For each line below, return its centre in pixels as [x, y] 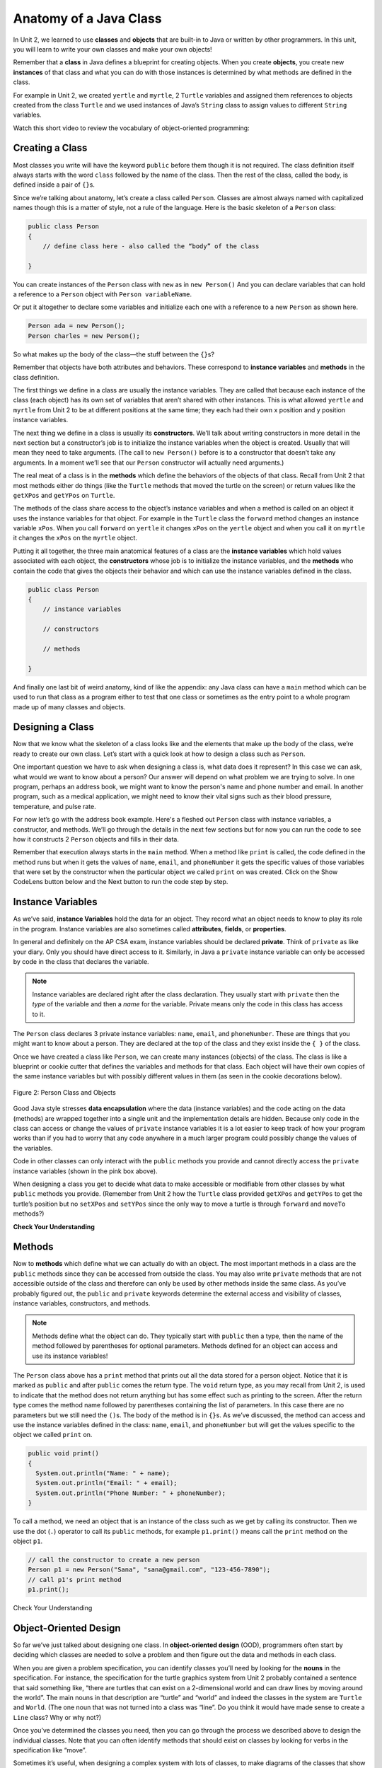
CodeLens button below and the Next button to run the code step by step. [121, 882]
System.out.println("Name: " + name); [103, 1473]
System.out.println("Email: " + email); [106, 1483]
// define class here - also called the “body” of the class [151, 246]
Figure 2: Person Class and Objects [64, 1092]
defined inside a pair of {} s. [54, 185]
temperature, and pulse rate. [54, 806]
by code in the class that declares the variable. [81, 961]
